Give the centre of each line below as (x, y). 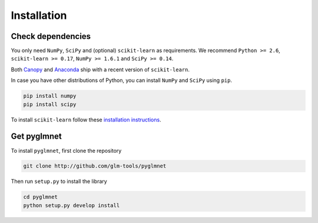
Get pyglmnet (36, 137)
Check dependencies (51, 36)
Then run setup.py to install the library (59, 181)
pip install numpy (50, 96)
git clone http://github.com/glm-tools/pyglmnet (95, 166)
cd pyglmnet (41, 197)
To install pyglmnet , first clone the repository (66, 150)
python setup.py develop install (72, 205)
